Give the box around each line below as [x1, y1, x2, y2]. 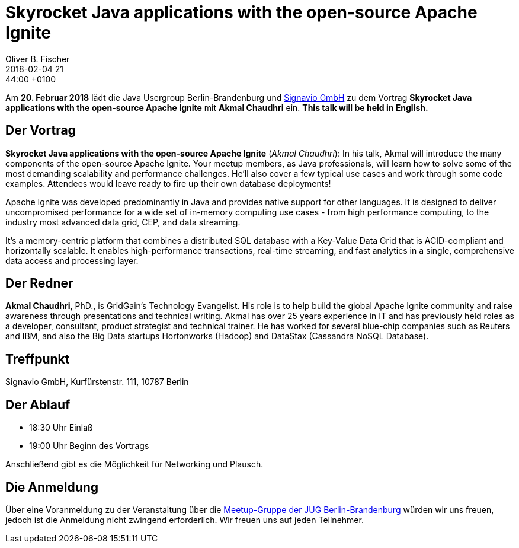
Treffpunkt [5, 351, 70, 367]
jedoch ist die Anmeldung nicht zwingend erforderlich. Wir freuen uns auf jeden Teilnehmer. [5, 514, 364, 525]
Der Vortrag [5, 123, 76, 138]
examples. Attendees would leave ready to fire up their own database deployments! [5, 178, 331, 189]
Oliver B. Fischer [5, 53, 70, 64]
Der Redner [5, 276, 73, 291]
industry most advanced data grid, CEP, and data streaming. [5, 216, 241, 227]
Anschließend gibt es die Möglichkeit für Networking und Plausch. [5, 459, 264, 470]
